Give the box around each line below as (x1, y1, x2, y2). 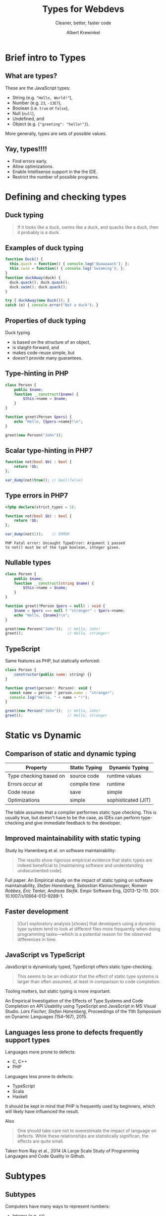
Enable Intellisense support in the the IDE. (12, 169, 98, 175)
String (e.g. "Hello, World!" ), (12, 94, 73, 100)
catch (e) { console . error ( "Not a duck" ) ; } (5, 303, 99, 308)
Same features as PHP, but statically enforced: (5, 658, 100, 664)
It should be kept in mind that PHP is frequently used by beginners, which (5, 1103, 155, 1109)
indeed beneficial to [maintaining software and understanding (17, 862, 144, 868)
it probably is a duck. (17, 229, 60, 235)
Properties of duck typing (5, 316, 86, 325)
